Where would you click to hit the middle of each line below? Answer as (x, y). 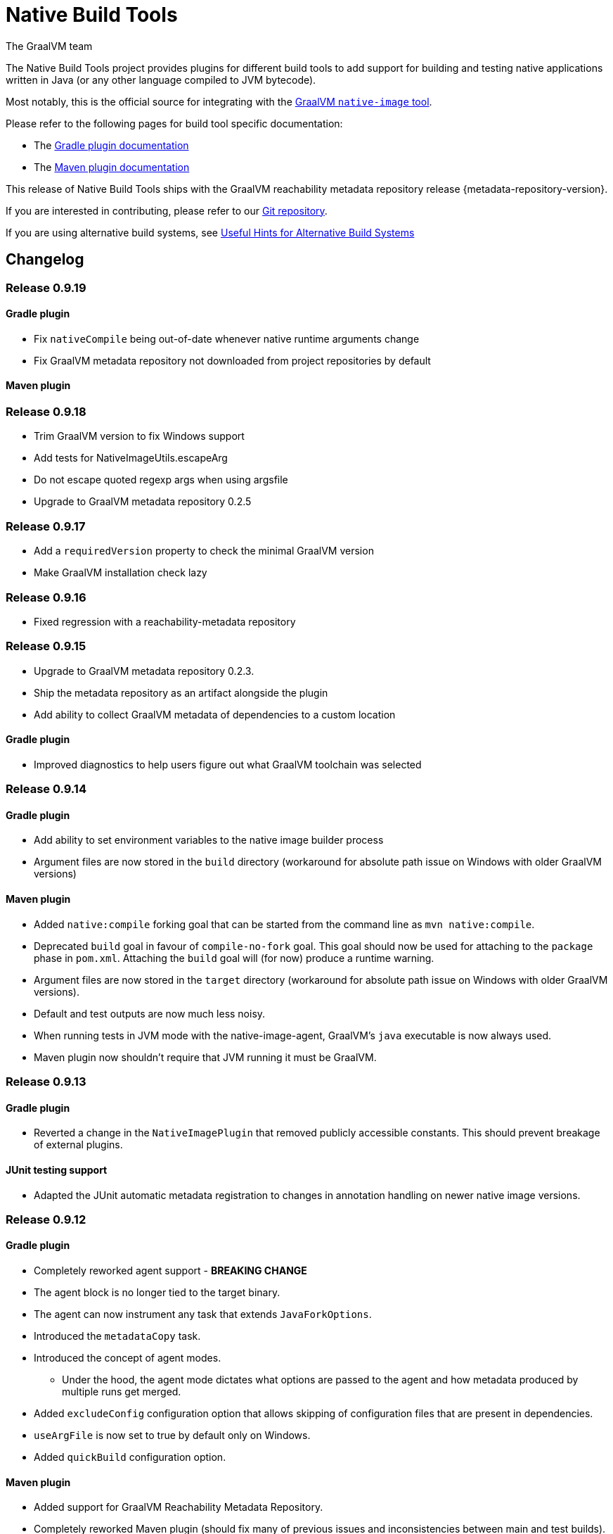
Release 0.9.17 (46, 526)
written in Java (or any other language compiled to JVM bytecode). (161, 80)
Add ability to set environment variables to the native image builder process (209, 840)
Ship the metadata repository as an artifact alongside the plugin (181, 692)
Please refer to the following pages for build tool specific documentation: (174, 123)
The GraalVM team (49, 46)
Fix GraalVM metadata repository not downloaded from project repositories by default (232, 360)
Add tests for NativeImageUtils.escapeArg (131, 458)
